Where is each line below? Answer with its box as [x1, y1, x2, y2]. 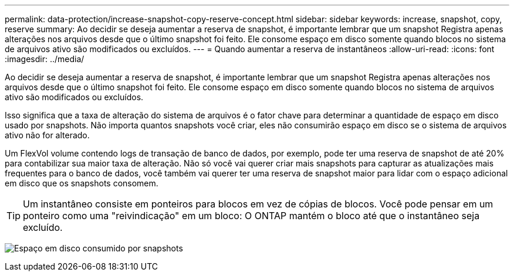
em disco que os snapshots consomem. [5, 178, 158, 188]
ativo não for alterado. [5, 130, 90, 140]
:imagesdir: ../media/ [5, 54, 84, 64]
